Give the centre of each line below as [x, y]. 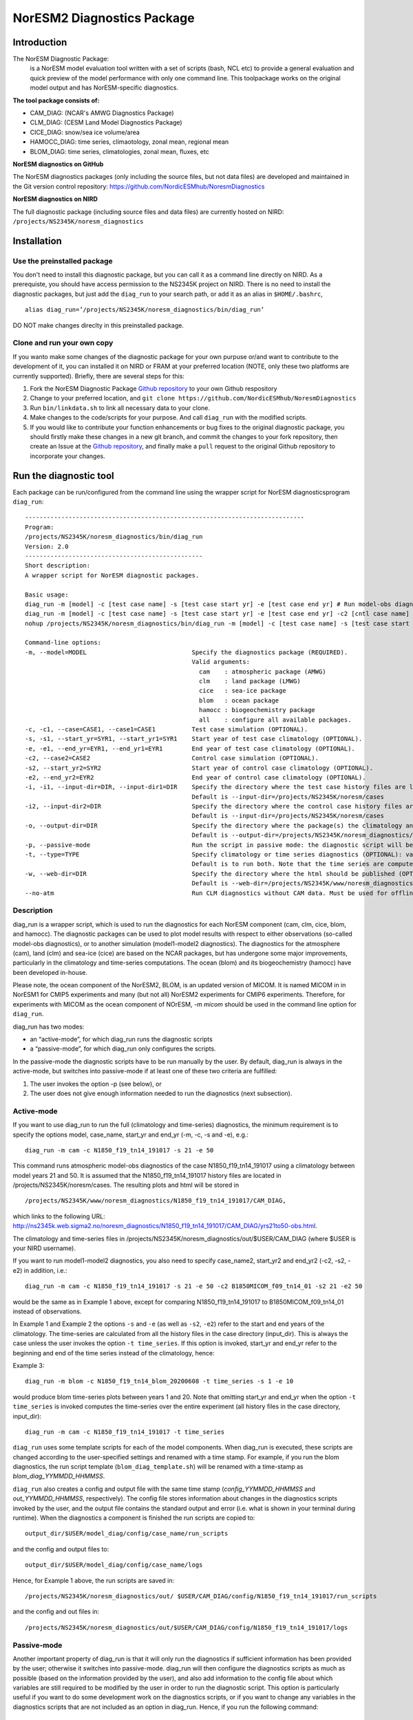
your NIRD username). [44, 1248]
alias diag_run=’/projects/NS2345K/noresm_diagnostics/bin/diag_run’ [145, 310]
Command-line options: [63, 643]
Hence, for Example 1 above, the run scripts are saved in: [94, 1580]
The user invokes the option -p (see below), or [96, 1084]
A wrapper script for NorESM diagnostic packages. [112, 575]
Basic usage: [47, 594]
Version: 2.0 [47, 546]
